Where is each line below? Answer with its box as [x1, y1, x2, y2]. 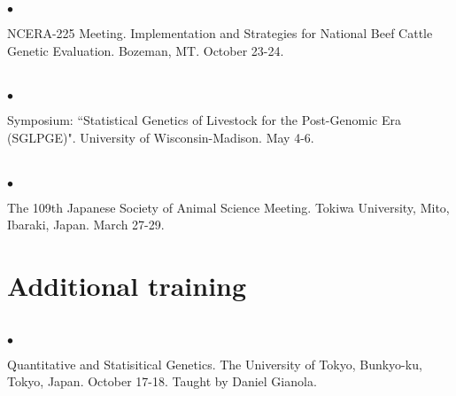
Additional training [7, 268, 247, 304]
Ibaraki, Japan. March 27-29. [7, 215, 165, 234]
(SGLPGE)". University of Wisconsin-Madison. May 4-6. [7, 128, 314, 146]
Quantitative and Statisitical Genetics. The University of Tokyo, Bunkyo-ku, [7, 354, 422, 373]
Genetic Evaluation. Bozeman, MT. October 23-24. [7, 41, 284, 59]
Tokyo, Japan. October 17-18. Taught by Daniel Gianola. [7, 372, 317, 391]
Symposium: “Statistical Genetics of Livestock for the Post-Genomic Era [7, 111, 401, 129]
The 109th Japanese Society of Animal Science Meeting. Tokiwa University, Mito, [7, 198, 450, 216]
